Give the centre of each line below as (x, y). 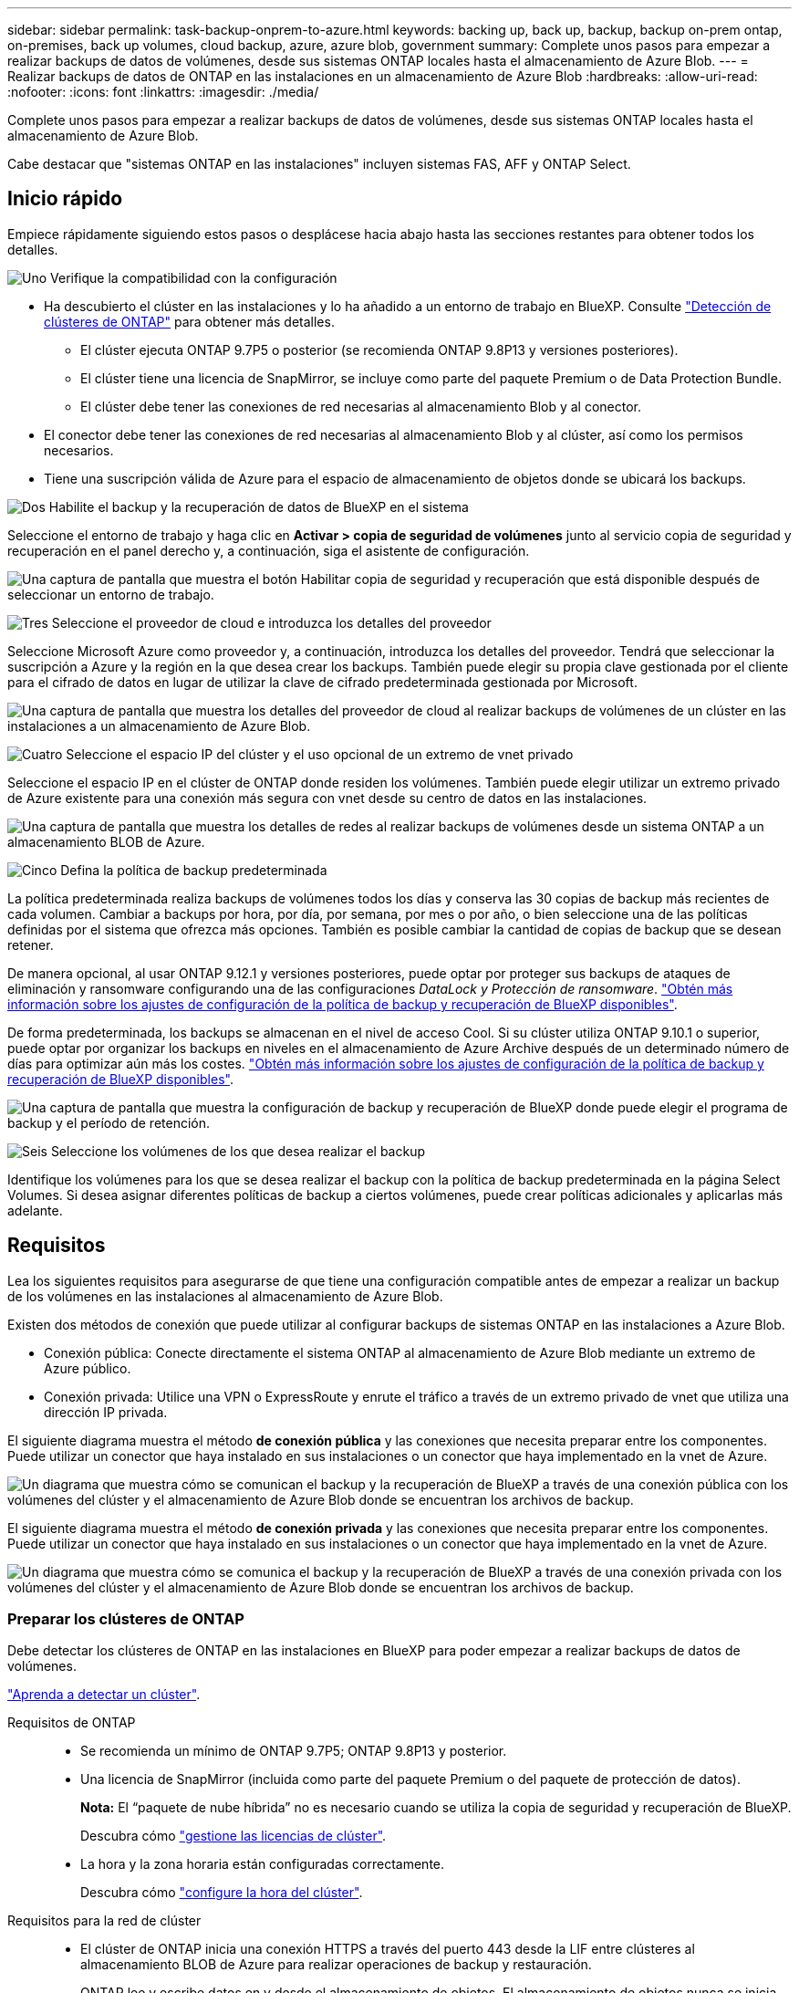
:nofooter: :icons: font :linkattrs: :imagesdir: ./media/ (163, 92)
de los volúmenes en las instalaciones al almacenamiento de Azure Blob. (225, 1296)
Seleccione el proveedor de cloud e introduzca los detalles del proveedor (271, 622)
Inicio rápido (65, 199)
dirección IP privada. (106, 1412)
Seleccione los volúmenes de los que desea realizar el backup (238, 1151)
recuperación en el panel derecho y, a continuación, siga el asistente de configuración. (269, 550)
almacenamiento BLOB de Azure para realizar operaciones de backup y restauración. (336, 1965)
